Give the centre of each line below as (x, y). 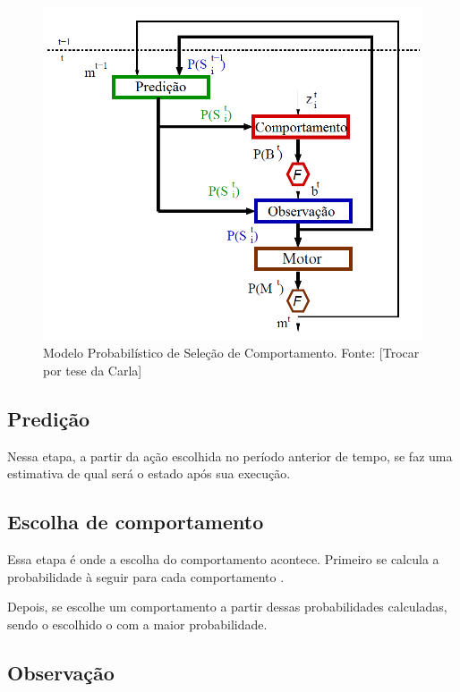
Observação (61, 672)
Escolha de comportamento (136, 522)
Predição (49, 418)
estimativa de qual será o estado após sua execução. (149, 473)
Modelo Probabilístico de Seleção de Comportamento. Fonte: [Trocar (231, 353)
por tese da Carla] (93, 370)
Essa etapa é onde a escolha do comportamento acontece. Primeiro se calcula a (223, 559)
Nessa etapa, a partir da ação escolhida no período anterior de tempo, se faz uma (230, 456)
